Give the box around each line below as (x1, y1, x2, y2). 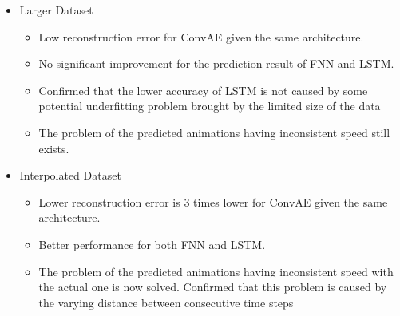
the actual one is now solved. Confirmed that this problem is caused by (38, 278, 387, 295)
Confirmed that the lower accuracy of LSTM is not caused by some (38, 81, 368, 98)
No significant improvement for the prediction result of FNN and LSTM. (38, 55, 394, 72)
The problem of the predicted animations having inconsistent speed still (38, 124, 390, 140)
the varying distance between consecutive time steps (38, 294, 294, 310)
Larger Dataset (19, 2, 93, 18)
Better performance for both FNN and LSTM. (38, 235, 266, 252)
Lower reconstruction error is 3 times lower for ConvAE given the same (38, 193, 388, 210)
